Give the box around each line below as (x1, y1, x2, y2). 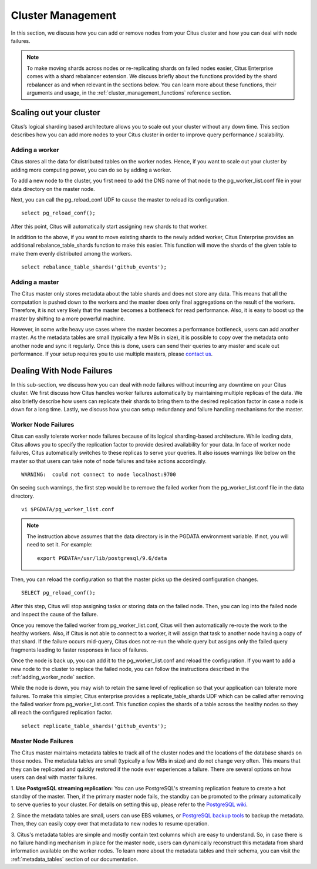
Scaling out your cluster (11, 108, 100, 118)
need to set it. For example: (26, 541, 93, 548)
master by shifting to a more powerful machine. (11, 315, 126, 322)
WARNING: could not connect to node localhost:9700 (21, 471, 176, 478)
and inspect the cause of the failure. (11, 611, 99, 618)
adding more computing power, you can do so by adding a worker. (11, 166, 171, 173)
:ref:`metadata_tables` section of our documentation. (11, 855, 139, 863)
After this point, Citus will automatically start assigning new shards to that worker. (11, 223, 208, 230)
